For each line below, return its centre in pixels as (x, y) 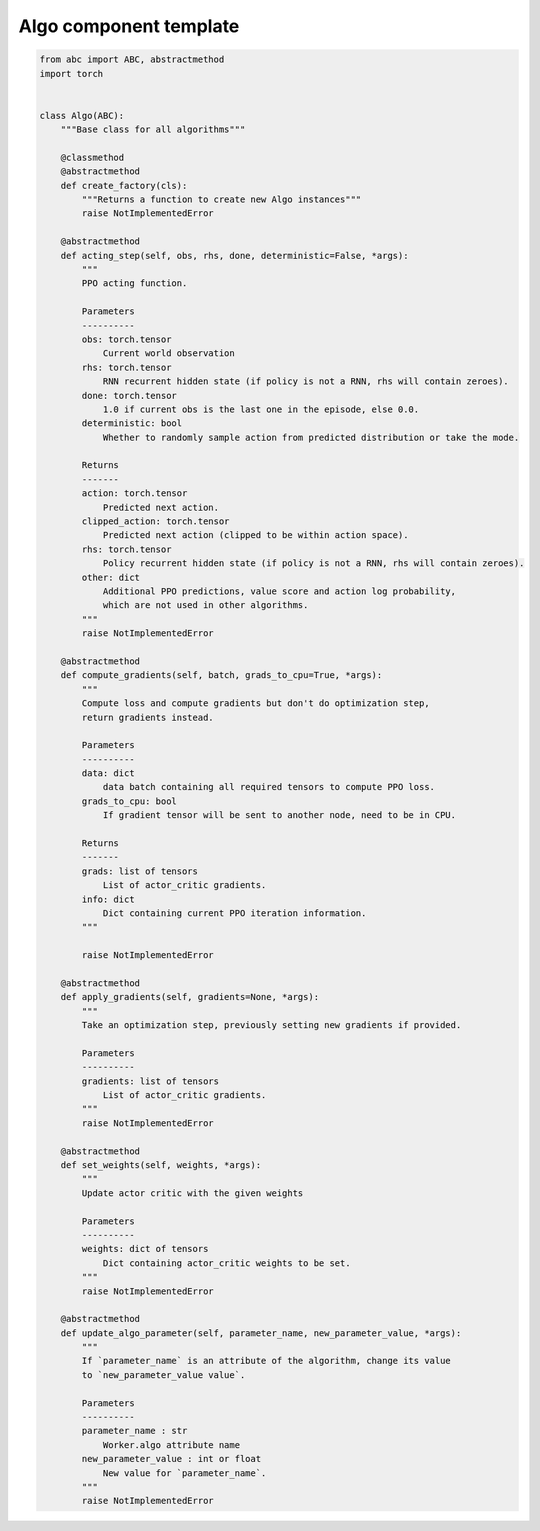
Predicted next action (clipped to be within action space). (255, 535)
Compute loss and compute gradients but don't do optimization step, (255, 703)
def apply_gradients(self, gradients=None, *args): (190, 997)
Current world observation (168, 353)
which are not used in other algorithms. (205, 605)
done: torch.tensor (129, 395)
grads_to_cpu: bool (129, 801)
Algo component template (129, 26)
